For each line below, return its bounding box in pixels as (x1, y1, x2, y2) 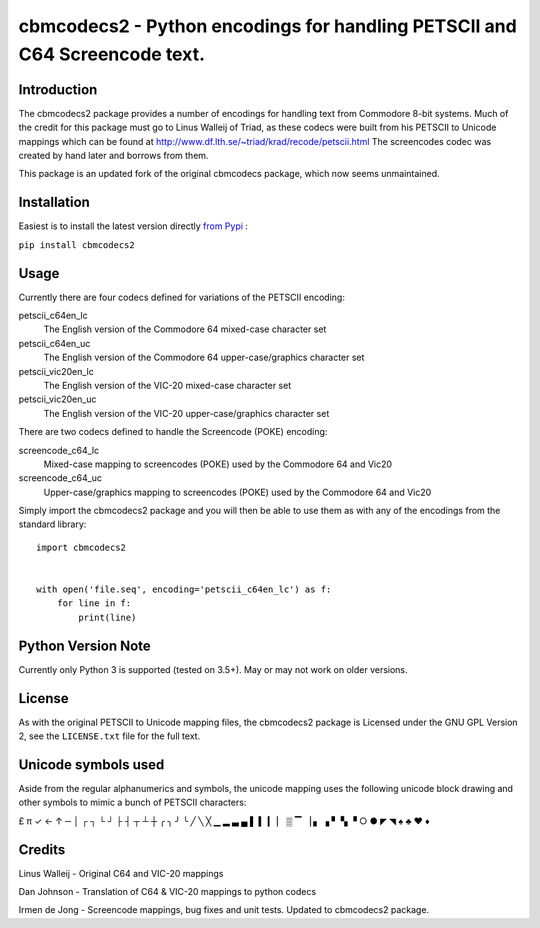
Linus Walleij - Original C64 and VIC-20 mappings (18, 867, 224, 879)
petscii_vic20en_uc (18, 393, 97, 405)
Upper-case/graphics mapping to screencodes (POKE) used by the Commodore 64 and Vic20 (43, 486, 432, 498)
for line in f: (56, 598, 132, 609)
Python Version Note (18, 637, 152, 654)
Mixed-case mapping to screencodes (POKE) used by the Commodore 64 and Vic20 (43, 458, 393, 470)
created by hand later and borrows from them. (18, 150, 209, 162)
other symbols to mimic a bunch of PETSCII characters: (18, 796, 247, 809)
